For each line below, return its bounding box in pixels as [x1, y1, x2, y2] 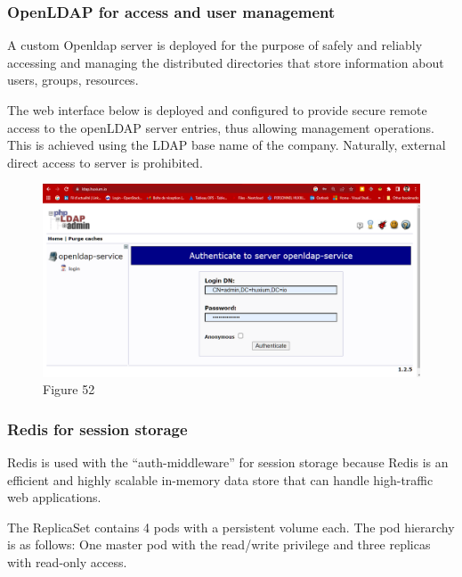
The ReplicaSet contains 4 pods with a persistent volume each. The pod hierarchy [7, 517, 455, 536]
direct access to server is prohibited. [7, 152, 203, 171]
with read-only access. [7, 552, 127, 571]
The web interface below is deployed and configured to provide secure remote [7, 101, 427, 119]
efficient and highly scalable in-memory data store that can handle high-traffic [7, 470, 434, 489]
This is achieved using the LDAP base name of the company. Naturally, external [7, 136, 446, 154]
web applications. [7, 488, 101, 507]
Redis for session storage [7, 417, 188, 440]
